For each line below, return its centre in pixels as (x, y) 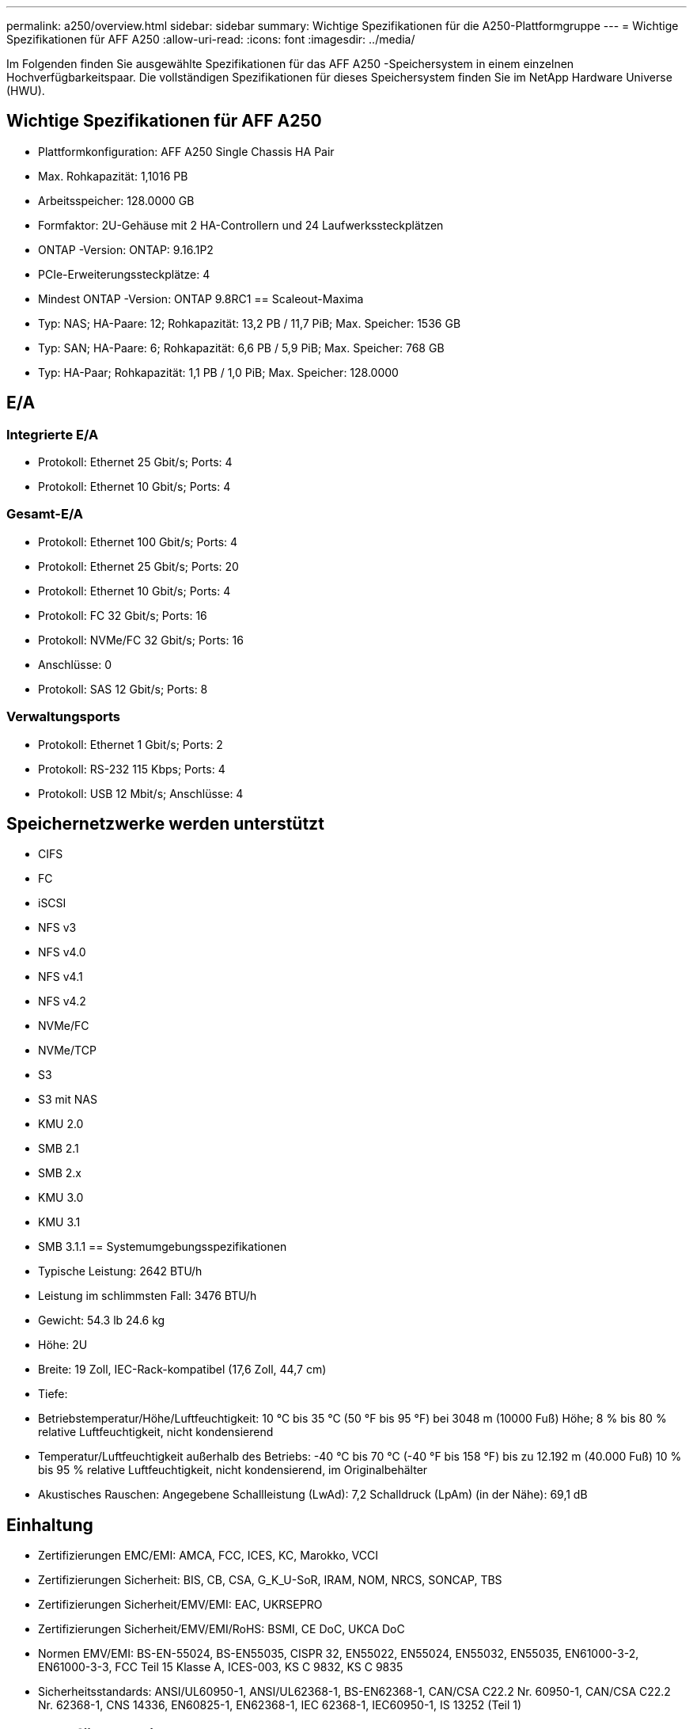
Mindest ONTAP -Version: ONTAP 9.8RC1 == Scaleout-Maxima (201, 298)
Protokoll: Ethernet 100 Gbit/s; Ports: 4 (138, 541)
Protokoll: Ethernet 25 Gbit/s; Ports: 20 (138, 566)
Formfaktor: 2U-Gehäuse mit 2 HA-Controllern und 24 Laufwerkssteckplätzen (241, 225)
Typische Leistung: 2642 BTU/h (120, 1271)
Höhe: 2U (63, 1345)
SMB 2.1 (59, 1149)
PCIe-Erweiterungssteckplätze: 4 (124, 274)
